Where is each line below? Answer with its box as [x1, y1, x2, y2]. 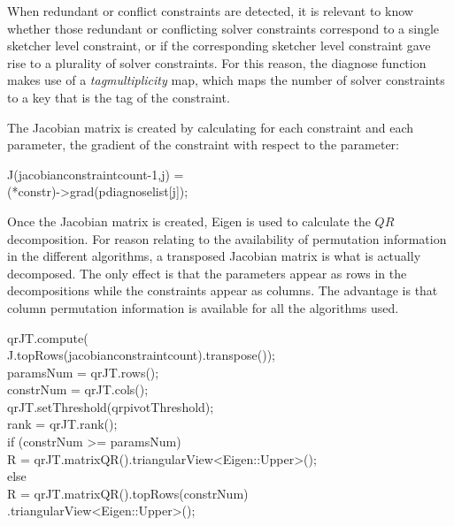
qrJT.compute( [7, 328, 88, 347]
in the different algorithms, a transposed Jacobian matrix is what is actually [7, 247, 421, 265]
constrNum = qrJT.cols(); [7, 380, 149, 399]
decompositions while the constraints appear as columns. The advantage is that [7, 281, 438, 300]
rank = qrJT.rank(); [7, 415, 118, 433]
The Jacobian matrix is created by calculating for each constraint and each [7, 118, 413, 136]
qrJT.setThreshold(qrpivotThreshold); [7, 397, 214, 415]
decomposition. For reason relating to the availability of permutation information [7, 229, 447, 248]
